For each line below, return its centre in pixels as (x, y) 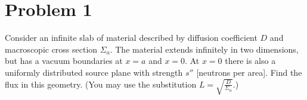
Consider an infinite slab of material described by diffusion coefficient (131, 38)
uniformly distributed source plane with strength (94, 72)
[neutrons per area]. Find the (249, 72)
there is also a (250, 61)
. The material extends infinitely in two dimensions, (204, 49)
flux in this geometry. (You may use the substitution (101, 84)
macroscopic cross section (51, 49)
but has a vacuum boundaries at (64, 61)
